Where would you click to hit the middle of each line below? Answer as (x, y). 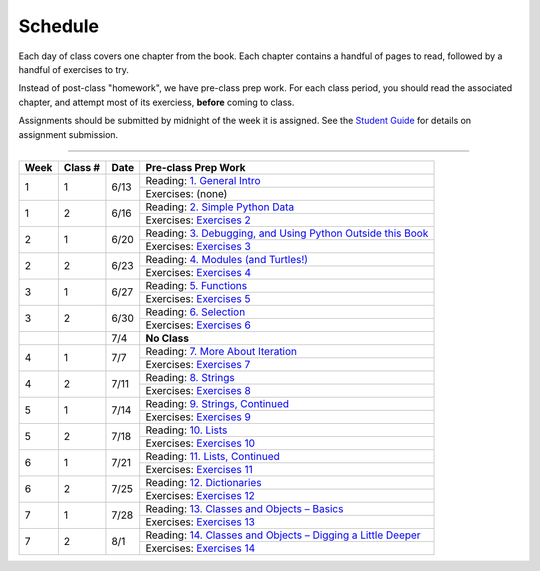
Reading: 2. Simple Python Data (220, 207)
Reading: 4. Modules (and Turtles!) (227, 259)
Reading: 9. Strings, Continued (217, 403)
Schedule (59, 26)
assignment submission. (68, 134)
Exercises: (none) (186, 193)
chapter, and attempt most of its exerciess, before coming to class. (156, 102)
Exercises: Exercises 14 (200, 548)
